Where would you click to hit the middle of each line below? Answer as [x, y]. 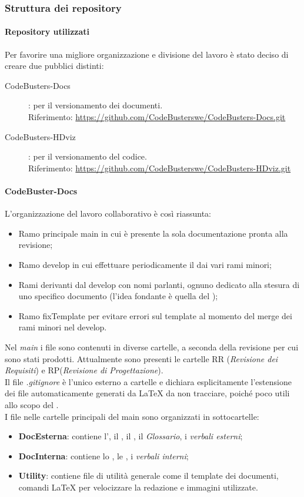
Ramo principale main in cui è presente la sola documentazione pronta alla [153, 233]
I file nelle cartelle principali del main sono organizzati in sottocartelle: [132, 416]
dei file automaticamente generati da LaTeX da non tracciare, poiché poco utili [147, 393]
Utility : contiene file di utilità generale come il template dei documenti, [148, 476]
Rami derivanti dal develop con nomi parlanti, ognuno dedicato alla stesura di [159, 284]
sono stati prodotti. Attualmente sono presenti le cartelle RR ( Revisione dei [141, 358]
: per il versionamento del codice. [88, 156]
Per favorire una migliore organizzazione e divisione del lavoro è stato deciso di [147, 54]
